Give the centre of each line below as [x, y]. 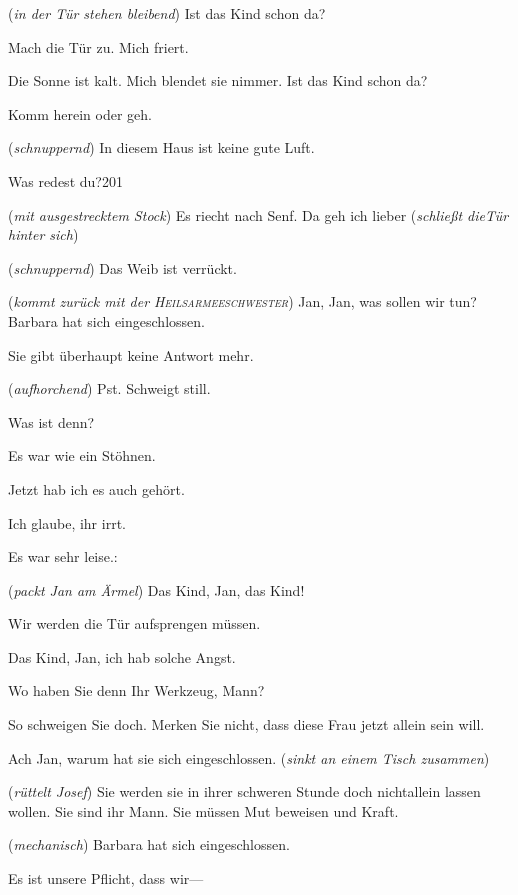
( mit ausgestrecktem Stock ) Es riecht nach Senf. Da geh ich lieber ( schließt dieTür [258, 214]
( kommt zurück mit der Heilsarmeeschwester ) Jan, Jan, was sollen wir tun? [242, 301]
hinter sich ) [43, 234]
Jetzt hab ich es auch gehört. [96, 488]
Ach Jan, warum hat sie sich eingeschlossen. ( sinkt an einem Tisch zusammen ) [249, 757]
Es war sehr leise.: [63, 556]
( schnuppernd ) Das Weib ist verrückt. [122, 267]
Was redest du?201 [65, 180]
